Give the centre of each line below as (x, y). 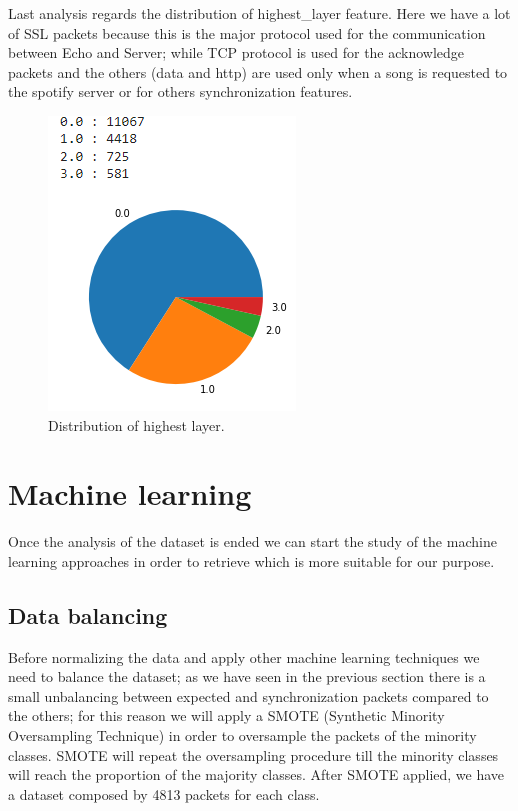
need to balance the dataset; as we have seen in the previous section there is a (247, 676)
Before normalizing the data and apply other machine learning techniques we (244, 656)
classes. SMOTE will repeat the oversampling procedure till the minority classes (253, 754)
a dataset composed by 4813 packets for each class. (164, 793)
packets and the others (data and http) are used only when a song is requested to (258, 71)
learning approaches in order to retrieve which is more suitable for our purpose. (251, 560)
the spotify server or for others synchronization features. (180, 91)
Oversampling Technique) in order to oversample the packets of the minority (242, 735)
